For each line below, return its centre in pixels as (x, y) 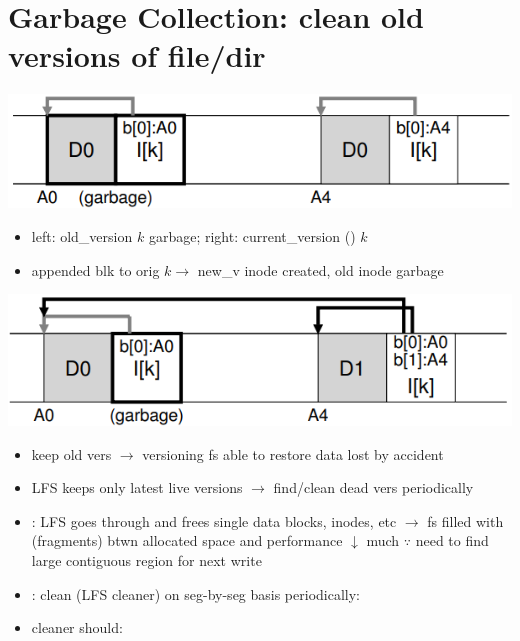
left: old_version (82, 235)
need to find (452, 540)
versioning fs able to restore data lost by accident (293, 453)
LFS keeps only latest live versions (137, 487)
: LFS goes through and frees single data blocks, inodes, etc (214, 520)
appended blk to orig (95, 269)
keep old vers (71, 453)
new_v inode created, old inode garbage (320, 269)
